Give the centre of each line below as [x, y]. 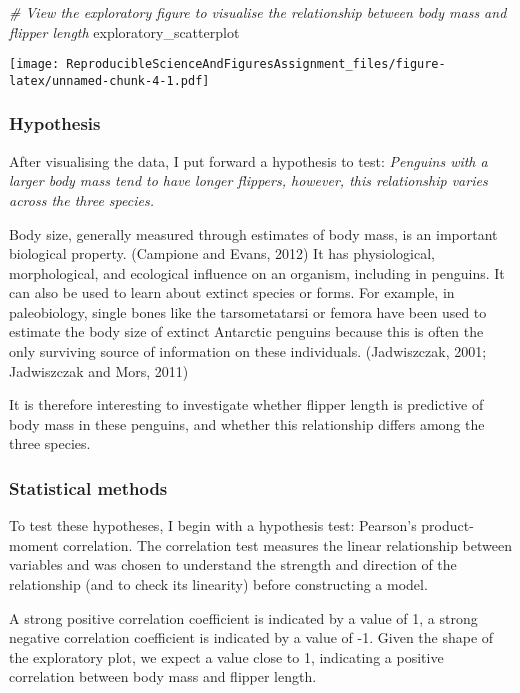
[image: [34, 64]
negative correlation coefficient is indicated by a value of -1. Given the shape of [251, 637]
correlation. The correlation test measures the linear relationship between [287, 544]
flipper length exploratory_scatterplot [124, 31]
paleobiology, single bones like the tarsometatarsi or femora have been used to [248, 311]
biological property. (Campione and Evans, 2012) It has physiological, [222, 253]
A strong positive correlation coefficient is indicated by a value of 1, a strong [243, 617]
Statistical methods [88, 487]
